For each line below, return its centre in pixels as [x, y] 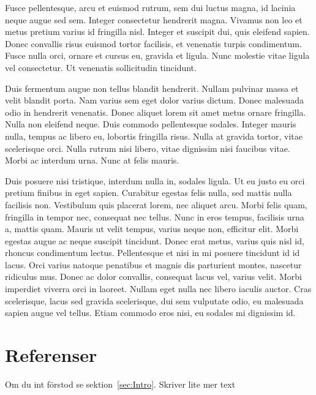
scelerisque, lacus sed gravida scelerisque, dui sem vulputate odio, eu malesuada [154, 300]
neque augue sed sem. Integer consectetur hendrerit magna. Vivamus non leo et [154, 19]
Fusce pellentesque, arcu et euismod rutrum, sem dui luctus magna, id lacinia [150, 7]
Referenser [51, 355]
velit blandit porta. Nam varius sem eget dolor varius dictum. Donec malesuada [154, 100]
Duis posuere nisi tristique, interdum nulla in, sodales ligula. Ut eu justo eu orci [155, 180]
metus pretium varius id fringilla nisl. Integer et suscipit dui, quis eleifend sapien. [157, 32]
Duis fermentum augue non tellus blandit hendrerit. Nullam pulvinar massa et [152, 88]
